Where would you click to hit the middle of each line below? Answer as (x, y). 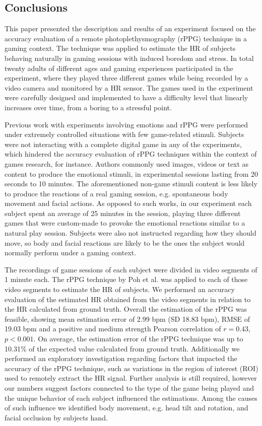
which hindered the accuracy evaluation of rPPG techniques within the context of (131, 154)
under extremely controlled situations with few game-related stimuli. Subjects (124, 134)
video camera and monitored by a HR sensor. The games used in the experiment (129, 87)
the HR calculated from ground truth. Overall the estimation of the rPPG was (126, 309)
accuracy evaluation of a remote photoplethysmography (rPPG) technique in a (126, 38)
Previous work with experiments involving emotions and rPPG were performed (126, 124)
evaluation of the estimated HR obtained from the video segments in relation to (128, 299)
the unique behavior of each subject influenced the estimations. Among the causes (131, 398)
